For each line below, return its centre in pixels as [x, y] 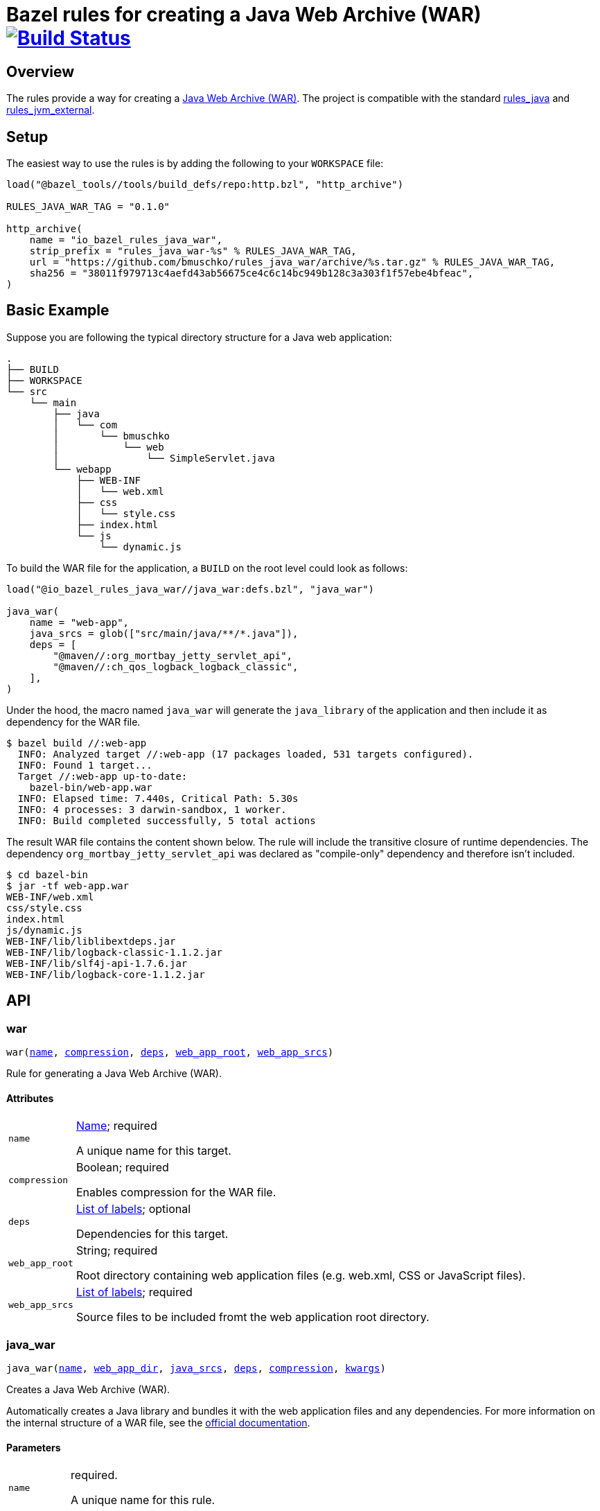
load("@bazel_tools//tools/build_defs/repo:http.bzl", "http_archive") [205, 185]
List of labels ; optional [133, 1209]
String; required [117, 1251]
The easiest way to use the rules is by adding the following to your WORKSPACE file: [195, 164]
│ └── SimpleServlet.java [164, 458]
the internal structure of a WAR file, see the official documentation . [158, 1423]
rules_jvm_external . [51, 110]
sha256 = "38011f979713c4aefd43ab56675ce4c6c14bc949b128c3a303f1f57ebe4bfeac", [252, 273]
